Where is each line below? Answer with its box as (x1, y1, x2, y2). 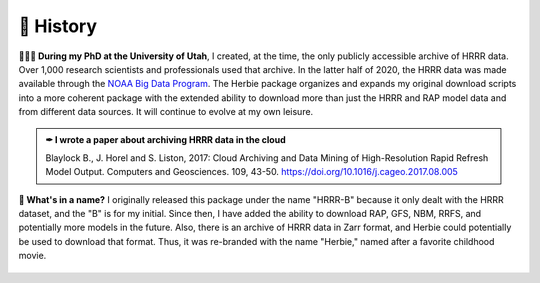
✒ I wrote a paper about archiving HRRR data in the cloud (45, 133, 286, 145)
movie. (18, 250, 47, 262)
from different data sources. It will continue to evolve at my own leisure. (18, 106, 314, 118)
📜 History (18, 15, 98, 37)
